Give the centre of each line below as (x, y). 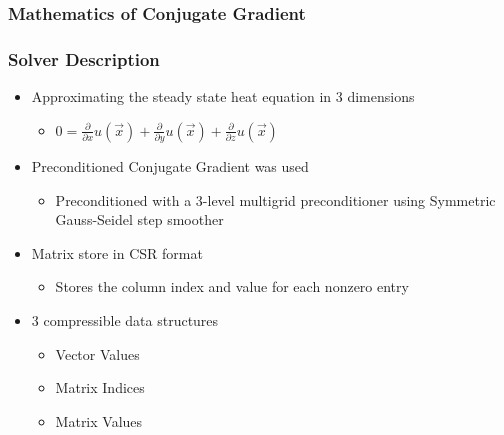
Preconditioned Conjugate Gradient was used (170, 165)
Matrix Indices (100, 387)
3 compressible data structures (125, 319)
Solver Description (84, 58)
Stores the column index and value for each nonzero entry (232, 286)
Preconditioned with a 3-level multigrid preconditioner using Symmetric (275, 199)
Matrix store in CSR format (117, 252)
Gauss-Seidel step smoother (139, 219)
